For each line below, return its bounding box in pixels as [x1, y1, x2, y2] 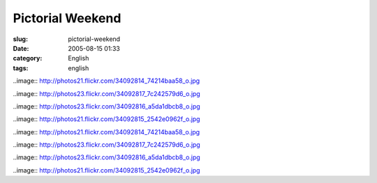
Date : [13, 44, 29, 52]
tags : [13, 63, 29, 72]
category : [13, 54, 43, 63]
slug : [13, 35, 28, 43]
